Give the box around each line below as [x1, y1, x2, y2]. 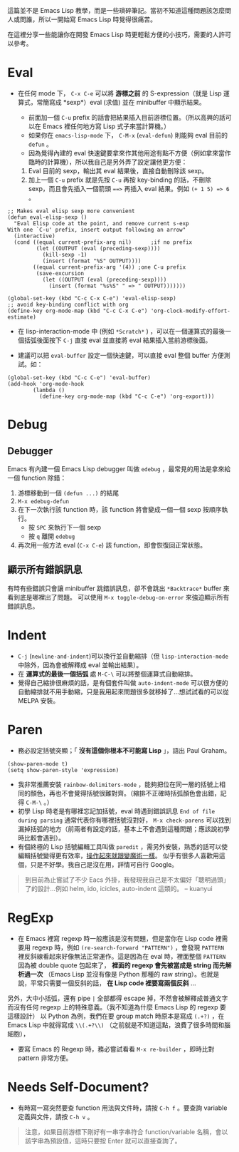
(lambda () [33, 386, 65, 394]
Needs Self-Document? [7, 1079, 149, 1095]
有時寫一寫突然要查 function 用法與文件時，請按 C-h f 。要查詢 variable [17, 1104, 228, 1112]
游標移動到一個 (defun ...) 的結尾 [17, 488, 119, 497]
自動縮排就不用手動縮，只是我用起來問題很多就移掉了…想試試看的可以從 [17, 687, 229, 696]
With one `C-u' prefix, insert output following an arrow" [7, 226, 186, 233]
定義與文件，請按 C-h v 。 [17, 1112, 94, 1121]
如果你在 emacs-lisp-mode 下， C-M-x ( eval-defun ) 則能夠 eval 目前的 [28, 130, 228, 139]
